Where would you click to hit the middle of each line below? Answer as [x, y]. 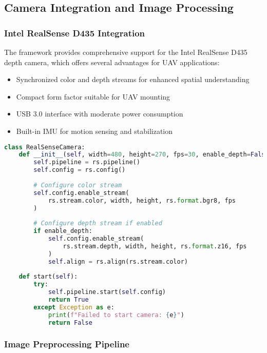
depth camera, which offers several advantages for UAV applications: [112, 62]
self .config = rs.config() [80, 170]
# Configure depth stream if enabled [98, 223]
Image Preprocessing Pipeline [67, 344]
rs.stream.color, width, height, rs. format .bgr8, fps [142, 200]
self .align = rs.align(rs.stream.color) [118, 261]
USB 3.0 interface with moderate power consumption [100, 114]
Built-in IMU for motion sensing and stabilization [94, 131]
